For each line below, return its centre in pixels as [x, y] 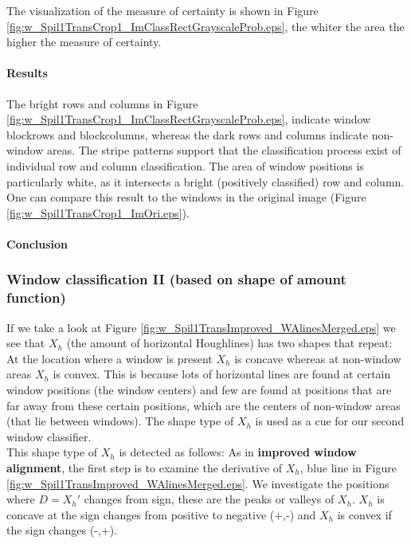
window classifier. [49, 436]
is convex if [364, 514]
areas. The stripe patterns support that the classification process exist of [224, 150]
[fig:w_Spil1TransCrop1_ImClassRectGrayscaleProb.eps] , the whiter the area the [205, 26]
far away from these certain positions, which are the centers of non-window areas [204, 405]
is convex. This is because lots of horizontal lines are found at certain [222, 374]
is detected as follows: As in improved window [238, 452]
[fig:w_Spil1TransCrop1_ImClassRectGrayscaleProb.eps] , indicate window [189, 119]
